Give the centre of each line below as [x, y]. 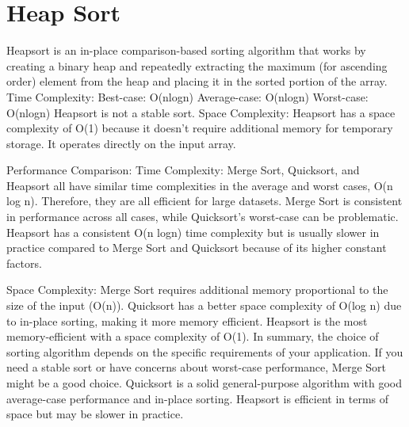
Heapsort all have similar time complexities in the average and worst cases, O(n [200, 185]
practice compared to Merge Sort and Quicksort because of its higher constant [197, 248]
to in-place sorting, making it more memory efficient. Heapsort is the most [187, 320]
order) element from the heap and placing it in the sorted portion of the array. [197, 81]
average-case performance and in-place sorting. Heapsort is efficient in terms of [198, 398]
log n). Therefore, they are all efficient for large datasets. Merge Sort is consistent [204, 201]
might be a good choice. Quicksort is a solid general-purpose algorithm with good [204, 383]
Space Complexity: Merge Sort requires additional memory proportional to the [197, 290]
